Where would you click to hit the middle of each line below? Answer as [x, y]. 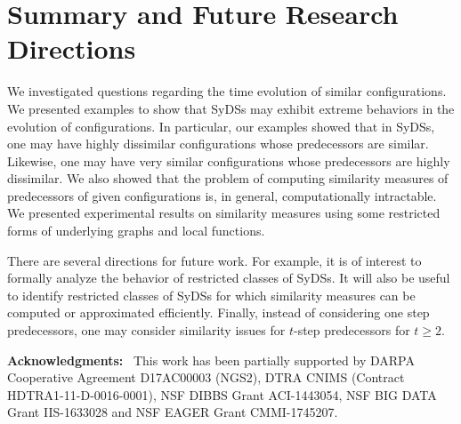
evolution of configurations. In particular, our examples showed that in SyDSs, [221, 126]
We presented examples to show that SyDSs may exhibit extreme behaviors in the [231, 108]
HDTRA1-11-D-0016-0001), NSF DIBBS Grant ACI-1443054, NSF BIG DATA [222, 394]
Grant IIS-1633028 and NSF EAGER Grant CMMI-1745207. [173, 412]
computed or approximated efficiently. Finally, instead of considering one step [218, 312]
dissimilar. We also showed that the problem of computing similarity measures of [228, 178]
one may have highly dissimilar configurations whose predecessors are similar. [218, 144]
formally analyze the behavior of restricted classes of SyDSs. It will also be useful [229, 278]
